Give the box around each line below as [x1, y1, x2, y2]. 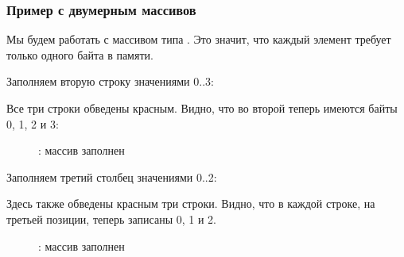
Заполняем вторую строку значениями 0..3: [6, 73, 214, 90]
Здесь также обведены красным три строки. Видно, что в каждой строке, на [6, 195, 375, 212]
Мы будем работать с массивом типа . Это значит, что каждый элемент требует [6, 31, 391, 48]
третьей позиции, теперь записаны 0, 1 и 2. [6, 210, 216, 227]
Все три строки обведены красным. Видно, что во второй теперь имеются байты [6, 100, 398, 116]
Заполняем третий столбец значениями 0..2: [6, 168, 217, 185]
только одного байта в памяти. [6, 46, 153, 63]
